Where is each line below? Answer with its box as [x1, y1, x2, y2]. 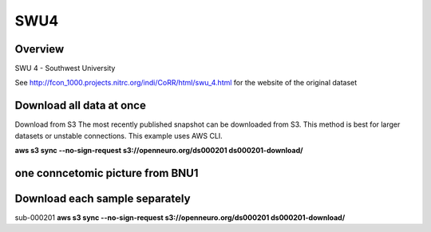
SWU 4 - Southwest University [14, 64, 116, 73]
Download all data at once [14, 99, 147, 112]
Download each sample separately [14, 191, 191, 205]
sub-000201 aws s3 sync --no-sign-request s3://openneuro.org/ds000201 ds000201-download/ [14, 213, 346, 222]
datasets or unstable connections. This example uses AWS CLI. [14, 131, 223, 140]
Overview [14, 42, 65, 56]
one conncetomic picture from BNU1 [14, 166, 199, 179]
